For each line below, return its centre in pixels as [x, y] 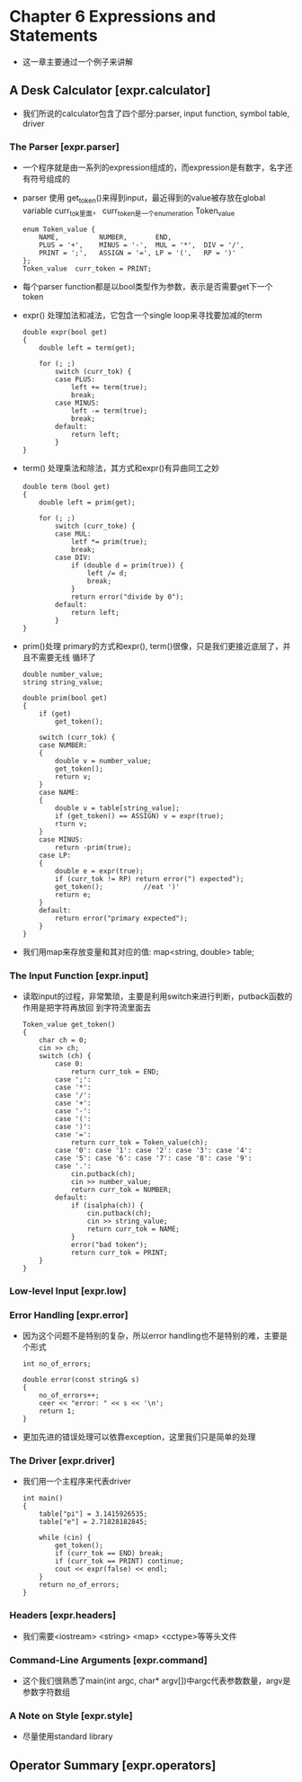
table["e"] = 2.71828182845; [93, 1522]
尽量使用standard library [67, 1736]
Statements [54, 36]
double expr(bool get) [65, 332]
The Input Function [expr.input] [79, 976]
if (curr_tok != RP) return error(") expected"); [150, 878]
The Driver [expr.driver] [62, 1461]
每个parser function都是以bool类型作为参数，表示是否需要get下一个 [147, 286]
